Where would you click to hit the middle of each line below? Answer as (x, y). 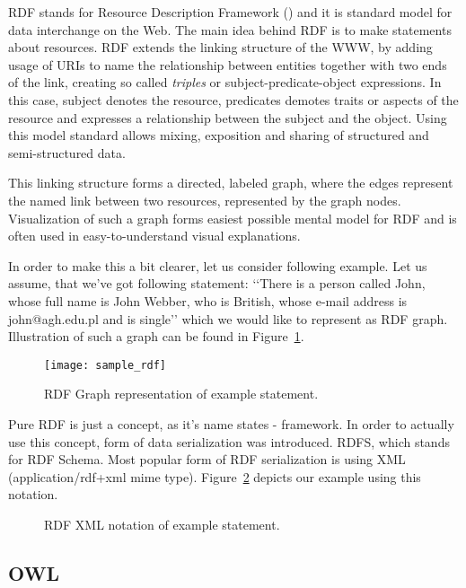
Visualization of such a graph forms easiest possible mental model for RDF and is (233, 218)
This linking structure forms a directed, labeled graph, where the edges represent (231, 183)
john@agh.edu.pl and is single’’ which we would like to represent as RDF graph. (228, 318)
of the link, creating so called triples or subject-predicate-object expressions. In (225, 82)
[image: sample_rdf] (106, 365)
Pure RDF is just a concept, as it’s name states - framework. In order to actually (231, 423)
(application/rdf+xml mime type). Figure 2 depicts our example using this (215, 476)
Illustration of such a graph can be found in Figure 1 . (156, 336)
